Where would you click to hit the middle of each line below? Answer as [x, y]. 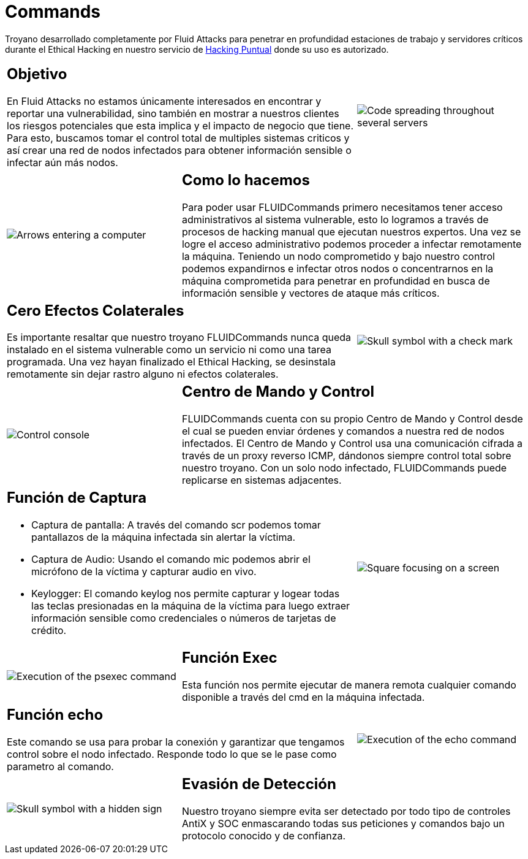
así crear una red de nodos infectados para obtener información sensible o [179, 150]
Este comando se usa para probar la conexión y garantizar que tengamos [176, 742]
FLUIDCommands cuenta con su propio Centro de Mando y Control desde [352, 419]
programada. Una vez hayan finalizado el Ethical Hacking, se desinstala [171, 362]
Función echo [55, 715]
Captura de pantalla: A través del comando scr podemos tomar [176, 525]
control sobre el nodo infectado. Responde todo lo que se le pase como [172, 754]
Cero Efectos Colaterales [96, 310]
